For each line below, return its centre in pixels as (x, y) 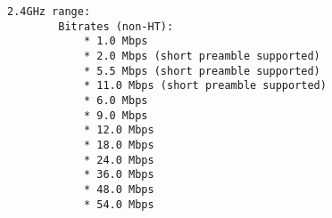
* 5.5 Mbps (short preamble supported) (202, 71)
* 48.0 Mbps (119, 189)
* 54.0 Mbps (119, 204)
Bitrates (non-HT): (116, 26)
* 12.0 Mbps (119, 130)
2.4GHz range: (49, 12)
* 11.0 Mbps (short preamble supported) (205, 86)
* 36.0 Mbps (119, 175)
